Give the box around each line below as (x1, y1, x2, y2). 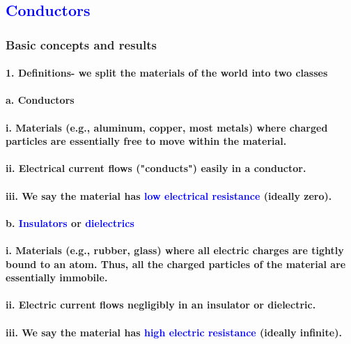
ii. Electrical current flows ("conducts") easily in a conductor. (6, 161, 306, 175)
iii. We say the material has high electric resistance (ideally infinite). (6, 325, 342, 339)
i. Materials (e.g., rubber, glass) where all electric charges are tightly (6, 242, 344, 257)
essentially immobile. (6, 270, 108, 285)
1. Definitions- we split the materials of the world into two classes (6, 65, 328, 80)
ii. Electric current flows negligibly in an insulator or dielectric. (6, 297, 316, 312)
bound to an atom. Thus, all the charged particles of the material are (6, 256, 346, 271)
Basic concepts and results (6, 36, 157, 53)
